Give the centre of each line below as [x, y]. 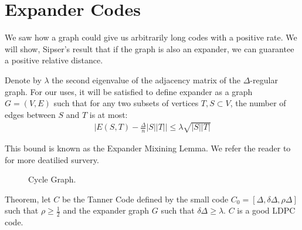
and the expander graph [106, 210]
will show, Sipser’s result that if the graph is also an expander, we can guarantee [150, 48]
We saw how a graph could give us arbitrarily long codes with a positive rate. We [151, 37]
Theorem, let [28, 199]
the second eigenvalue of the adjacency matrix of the [146, 80]
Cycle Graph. [52, 179]
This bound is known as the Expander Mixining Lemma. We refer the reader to [148, 148]
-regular [264, 80]
